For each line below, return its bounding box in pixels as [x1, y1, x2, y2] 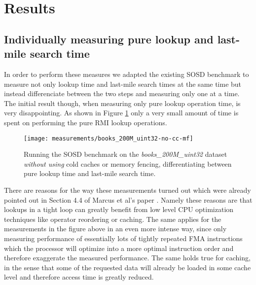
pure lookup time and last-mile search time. [24, 168, 156, 178]
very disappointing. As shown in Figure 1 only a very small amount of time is [4, 107, 239, 118]
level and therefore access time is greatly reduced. [4, 272, 154, 282]
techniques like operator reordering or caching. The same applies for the [4, 214, 221, 224]
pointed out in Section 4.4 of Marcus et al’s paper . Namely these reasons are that [4, 194, 253, 205]
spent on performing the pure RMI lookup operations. [4, 117, 167, 127]
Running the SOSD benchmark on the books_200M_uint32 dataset [24, 149, 227, 159]
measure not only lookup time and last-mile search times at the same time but [4, 78, 242, 89]
